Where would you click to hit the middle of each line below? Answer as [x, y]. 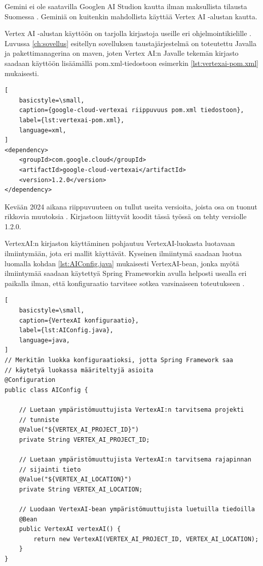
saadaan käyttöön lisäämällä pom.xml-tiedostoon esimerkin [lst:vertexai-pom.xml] [132, 63]
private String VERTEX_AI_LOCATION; [81, 489]
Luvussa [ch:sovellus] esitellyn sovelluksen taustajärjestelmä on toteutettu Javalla [130, 43]
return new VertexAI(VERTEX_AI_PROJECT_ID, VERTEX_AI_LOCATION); [146, 539]
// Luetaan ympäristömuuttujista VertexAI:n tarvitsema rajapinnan [135, 459]
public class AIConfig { [46, 390]
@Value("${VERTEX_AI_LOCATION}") [75, 480]
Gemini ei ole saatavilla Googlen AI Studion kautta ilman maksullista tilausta [126, 6]
